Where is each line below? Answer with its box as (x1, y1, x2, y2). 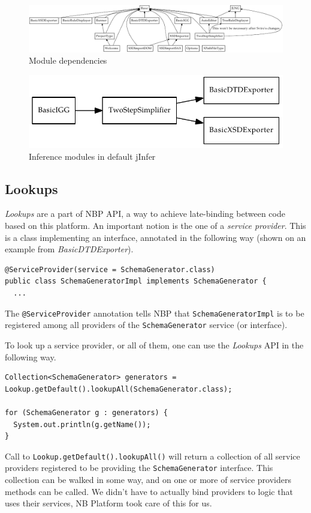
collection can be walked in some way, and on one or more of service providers (5, 473, 291, 485)
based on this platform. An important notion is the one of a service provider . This (5, 219, 306, 232)
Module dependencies (29, 54, 107, 67)
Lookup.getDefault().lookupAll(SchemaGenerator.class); (5, 384, 233, 393)
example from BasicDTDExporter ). (5, 243, 134, 255)
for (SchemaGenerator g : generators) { (5, 408, 168, 417)
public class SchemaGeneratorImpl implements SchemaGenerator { (5, 277, 267, 286)
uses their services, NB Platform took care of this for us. (5, 497, 212, 509)
